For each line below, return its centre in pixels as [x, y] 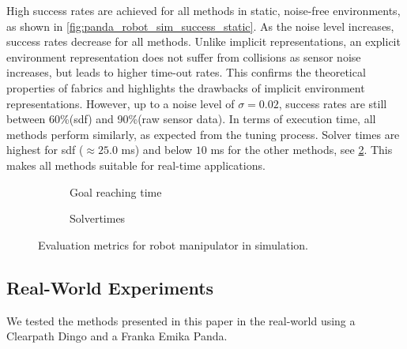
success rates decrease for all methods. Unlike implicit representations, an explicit [203, 41]
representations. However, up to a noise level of [121, 103]
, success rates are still [333, 103]
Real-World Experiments [110, 287]
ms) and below [157, 150]
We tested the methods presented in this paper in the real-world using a [181, 320]
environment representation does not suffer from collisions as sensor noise [184, 56]
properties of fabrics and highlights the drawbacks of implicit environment [186, 87]
